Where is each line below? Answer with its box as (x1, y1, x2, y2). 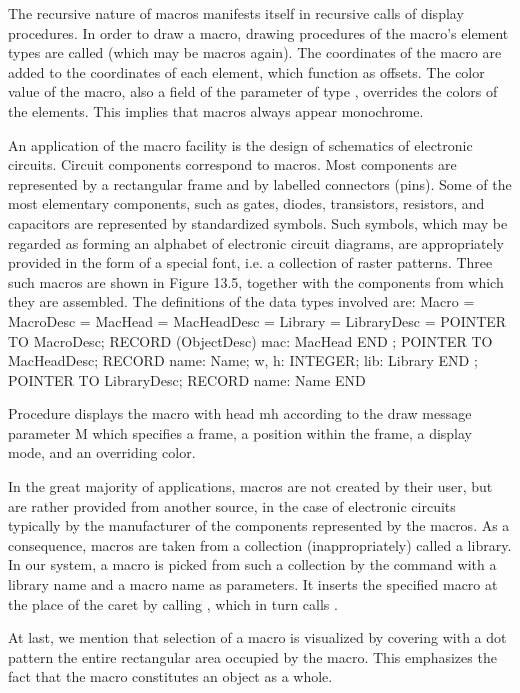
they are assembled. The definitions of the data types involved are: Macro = (8, 291, 475, 312)
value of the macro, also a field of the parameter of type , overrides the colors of (8, 81, 498, 102)
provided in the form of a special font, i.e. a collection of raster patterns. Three (8, 252, 493, 273)
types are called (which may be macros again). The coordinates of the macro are (8, 42, 502, 63)
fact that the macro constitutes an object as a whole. (8, 666, 333, 687)
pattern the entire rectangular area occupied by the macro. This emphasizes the (8, 646, 497, 667)
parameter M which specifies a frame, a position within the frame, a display (8, 422, 473, 443)
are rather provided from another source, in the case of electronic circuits (8, 495, 456, 516)
